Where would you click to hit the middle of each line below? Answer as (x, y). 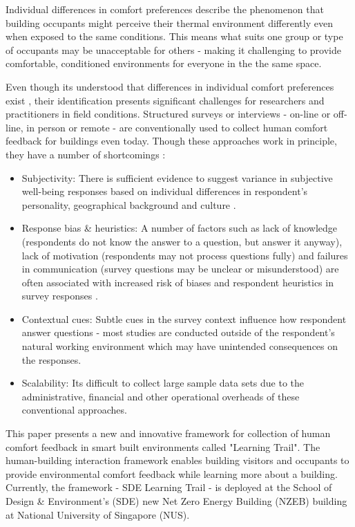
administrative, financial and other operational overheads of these (161, 396)
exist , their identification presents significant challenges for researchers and (165, 100)
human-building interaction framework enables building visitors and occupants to (177, 460)
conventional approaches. (74, 410)
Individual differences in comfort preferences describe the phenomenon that (165, 9)
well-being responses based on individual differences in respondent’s (165, 191)
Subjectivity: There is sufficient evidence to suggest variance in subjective (177, 177)
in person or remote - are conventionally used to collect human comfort (177, 127)
